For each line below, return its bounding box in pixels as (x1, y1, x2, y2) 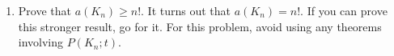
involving (18, 34, 64, 50)
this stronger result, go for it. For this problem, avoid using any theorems (18, 18, 382, 34)
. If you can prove (300, 2, 388, 18)
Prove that (18, 2, 71, 18)
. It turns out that (141, 2, 231, 18)
